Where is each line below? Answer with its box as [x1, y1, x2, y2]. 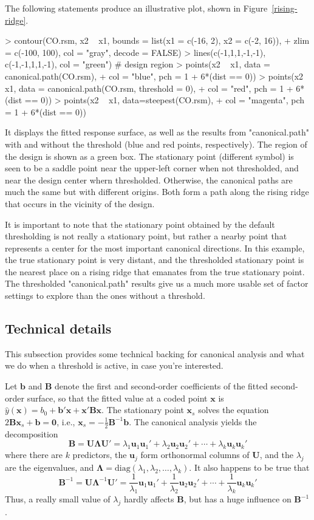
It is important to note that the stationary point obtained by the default [5, 217, 275, 230]
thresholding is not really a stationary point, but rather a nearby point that [5, 230, 287, 242]
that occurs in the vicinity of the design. [5, 197, 155, 210]
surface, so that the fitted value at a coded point [27, 391, 208, 404]
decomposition [5, 427, 58, 440]
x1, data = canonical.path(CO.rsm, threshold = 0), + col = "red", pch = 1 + [5, 81, 293, 94]
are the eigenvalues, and [5, 460, 94, 473]
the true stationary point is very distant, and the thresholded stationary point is [5, 253, 304, 266]
